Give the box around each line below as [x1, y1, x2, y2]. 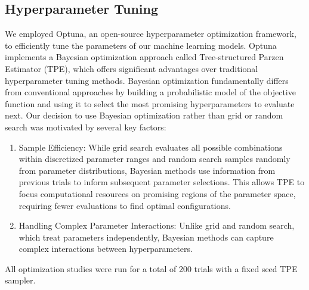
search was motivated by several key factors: [5, 120, 166, 133]
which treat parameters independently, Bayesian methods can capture [18, 230, 274, 243]
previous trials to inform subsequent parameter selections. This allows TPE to [18, 176, 305, 188]
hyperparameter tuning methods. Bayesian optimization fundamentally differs [5, 74, 289, 86]
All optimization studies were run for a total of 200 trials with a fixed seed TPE [5, 262, 298, 275]
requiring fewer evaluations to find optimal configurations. [18, 199, 231, 211]
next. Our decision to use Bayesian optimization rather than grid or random [5, 109, 283, 121]
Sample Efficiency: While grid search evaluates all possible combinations [18, 141, 283, 153]
